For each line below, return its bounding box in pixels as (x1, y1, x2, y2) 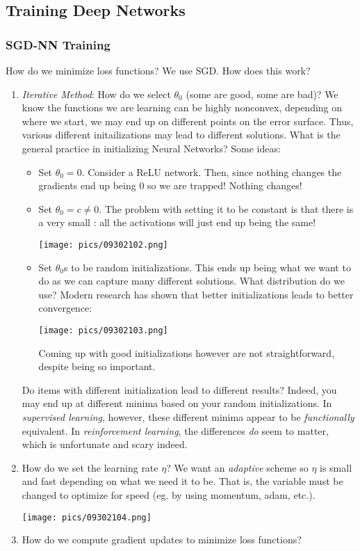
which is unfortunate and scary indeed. (22, 437, 188, 452)
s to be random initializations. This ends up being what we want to (63, 259, 351, 274)
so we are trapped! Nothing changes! (147, 178, 302, 193)
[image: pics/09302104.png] (22, 512, 152, 522)
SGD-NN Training (6, 35, 111, 53)
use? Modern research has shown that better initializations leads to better (38, 287, 354, 301)
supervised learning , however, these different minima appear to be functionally (22, 410, 354, 424)
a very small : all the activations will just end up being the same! (38, 215, 316, 230)
